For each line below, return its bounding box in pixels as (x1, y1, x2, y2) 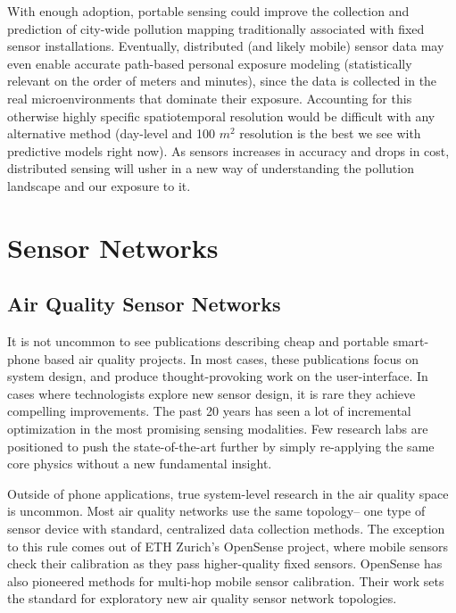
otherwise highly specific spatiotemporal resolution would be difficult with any (7, 106, 435, 125)
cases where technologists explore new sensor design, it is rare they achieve (7, 384, 416, 402)
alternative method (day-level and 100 (7, 124, 215, 143)
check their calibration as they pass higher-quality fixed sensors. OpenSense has (7, 554, 443, 573)
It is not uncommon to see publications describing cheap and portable (7, 332, 389, 351)
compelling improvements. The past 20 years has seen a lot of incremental (7, 402, 411, 420)
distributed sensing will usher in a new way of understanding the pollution (7, 159, 414, 178)
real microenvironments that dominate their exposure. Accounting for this (7, 88, 412, 107)
